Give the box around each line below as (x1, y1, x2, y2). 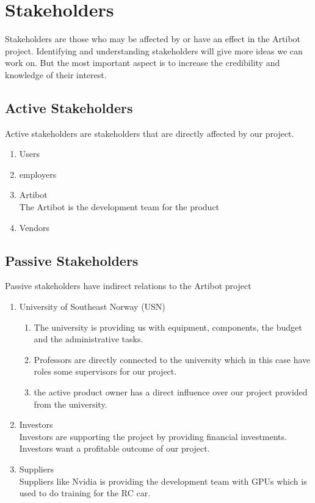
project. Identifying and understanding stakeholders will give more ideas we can (5, 44, 303, 57)
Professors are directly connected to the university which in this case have (34, 353, 311, 365)
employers (19, 167, 57, 180)
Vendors (19, 221, 49, 233)
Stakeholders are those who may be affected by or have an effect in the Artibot (5, 32, 301, 45)
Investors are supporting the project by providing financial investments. (19, 430, 287, 442)
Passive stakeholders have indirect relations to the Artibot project (5, 279, 252, 292)
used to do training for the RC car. (19, 486, 151, 499)
